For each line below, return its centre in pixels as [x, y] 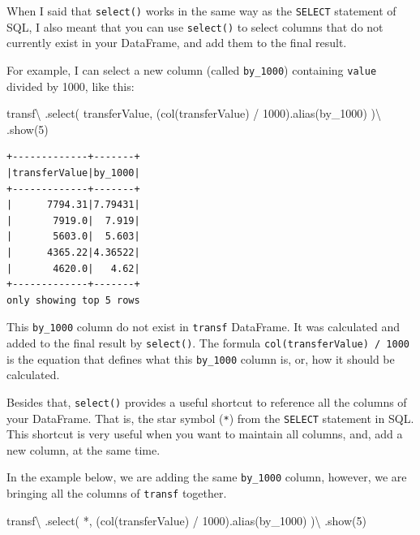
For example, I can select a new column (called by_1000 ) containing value [192, 69]
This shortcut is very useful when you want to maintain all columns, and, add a [205, 434]
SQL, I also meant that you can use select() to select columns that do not [195, 26]
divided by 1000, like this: [71, 86]
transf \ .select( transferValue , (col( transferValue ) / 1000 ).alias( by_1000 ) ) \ [194, 113]
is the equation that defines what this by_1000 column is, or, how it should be [201, 358]
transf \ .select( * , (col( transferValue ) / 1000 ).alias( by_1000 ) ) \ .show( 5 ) [186, 520]
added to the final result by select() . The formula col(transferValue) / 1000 [208, 342]
